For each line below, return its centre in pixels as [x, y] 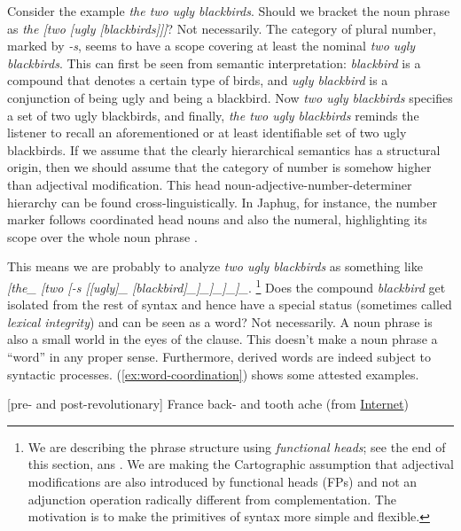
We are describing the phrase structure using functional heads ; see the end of [237, 446]
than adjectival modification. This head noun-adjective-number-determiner [210, 184]
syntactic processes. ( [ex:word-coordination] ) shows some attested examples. [213, 374]
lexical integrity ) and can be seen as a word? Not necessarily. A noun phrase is [220, 321]
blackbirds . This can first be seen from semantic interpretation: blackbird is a [214, 62]
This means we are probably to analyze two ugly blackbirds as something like [215, 266]
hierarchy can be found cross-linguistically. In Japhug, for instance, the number [222, 202]
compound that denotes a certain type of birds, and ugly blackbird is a [198, 80]
